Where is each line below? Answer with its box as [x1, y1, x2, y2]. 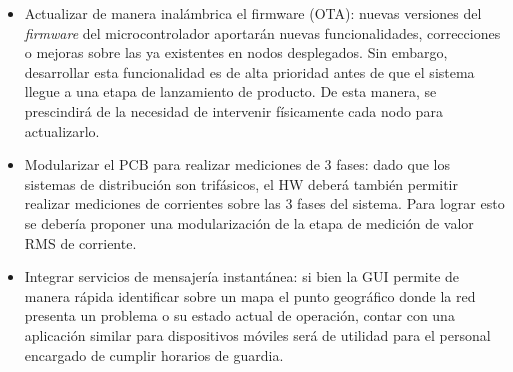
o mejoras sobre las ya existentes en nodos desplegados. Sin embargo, [24, 42, 448, 63]
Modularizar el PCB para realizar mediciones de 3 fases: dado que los [24, 154, 450, 175]
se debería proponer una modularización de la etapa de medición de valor [24, 212, 474, 233]
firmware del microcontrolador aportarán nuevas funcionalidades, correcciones [24, 22, 501, 43]
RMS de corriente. [24, 232, 137, 253]
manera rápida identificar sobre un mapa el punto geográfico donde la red [24, 285, 476, 306]
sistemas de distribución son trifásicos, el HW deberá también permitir [24, 173, 458, 194]
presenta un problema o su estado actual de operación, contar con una [24, 305, 455, 326]
